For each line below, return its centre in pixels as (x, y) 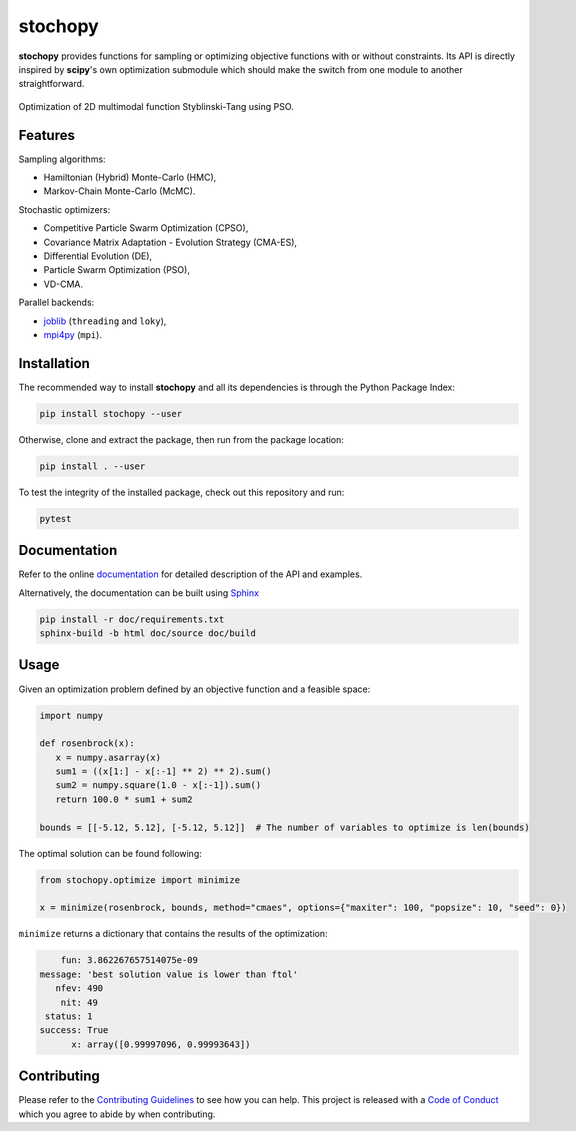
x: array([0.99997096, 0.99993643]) (161, 1044)
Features (46, 135)
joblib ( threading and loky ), (105, 321)
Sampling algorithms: (62, 159)
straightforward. (51, 84)
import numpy (71, 715)
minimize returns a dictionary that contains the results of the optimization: (173, 934)
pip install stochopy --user (111, 413)
